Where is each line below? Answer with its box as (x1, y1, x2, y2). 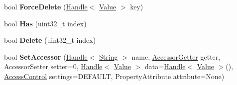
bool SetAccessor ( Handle (4, 51, 88, 62)
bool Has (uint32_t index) (4, 18, 87, 28)
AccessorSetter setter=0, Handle (4, 61, 103, 72)
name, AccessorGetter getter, (131, 51, 221, 62)
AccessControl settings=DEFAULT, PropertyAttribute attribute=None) (4, 71, 225, 81)
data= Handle (145, 61, 186, 72)
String (99, 51, 118, 62)
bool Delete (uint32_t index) (4, 35, 96, 45)
